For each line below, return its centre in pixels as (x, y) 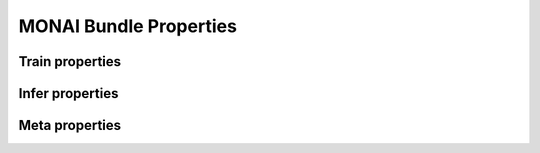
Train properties (70, 61)
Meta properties (70, 125)
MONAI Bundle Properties (127, 26)
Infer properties (68, 93)
